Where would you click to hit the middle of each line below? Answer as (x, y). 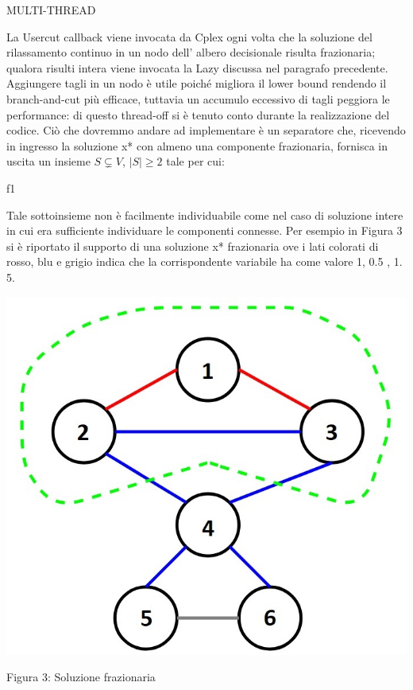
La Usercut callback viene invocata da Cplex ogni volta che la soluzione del (189, 36)
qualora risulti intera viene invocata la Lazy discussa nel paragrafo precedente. (197, 67)
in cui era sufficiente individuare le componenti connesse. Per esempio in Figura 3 (205, 230)
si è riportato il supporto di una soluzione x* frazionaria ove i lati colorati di (193, 246)
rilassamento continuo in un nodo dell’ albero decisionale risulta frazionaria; (191, 52)
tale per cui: (195, 161)
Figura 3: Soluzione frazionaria (81, 677)
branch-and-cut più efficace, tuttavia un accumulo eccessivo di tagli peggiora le (198, 98)
